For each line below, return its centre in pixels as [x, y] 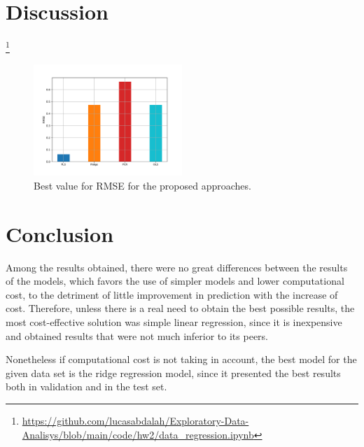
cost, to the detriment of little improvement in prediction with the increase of [172, 294]
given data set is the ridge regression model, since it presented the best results [173, 372]
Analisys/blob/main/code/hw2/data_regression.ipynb [138, 434]
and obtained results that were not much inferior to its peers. [137, 335]
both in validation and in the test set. [86, 386]
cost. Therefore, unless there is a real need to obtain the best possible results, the [180, 308]
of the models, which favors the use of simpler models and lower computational [175, 281]
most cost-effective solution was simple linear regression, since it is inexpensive [174, 322]
